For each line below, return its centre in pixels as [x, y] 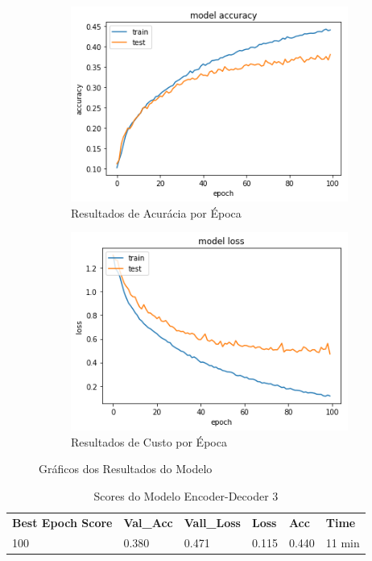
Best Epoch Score [62, 522]
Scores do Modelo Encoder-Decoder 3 [186, 495]
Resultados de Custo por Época [149, 441]
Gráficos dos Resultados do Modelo [126, 469]
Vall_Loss [212, 522]
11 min [343, 542]
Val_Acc [148, 522]
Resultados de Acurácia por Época [156, 212]
